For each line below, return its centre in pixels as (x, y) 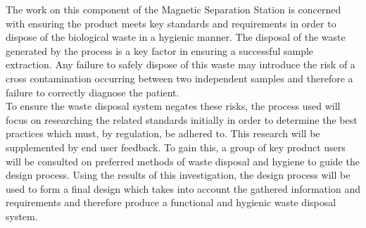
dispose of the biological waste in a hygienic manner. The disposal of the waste (176, 37)
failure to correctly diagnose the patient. (93, 92)
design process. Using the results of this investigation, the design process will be (178, 175)
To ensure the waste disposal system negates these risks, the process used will (173, 106)
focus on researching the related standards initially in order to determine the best (182, 119)
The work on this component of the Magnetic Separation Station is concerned (173, 9)
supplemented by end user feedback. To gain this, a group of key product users (176, 147)
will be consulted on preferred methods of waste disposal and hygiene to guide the (183, 161)
